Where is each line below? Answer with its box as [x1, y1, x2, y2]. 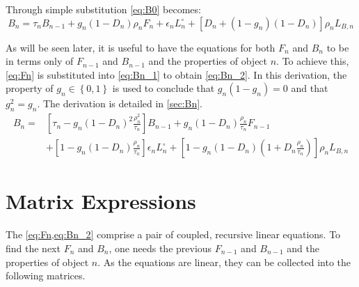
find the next [6, 240, 61, 255]
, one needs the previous [109, 240, 212, 255]
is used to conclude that [112, 81, 215, 95]
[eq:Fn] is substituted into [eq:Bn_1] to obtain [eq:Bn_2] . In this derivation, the [6, 67, 347, 82]
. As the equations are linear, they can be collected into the [97, 254, 351, 269]
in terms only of [6, 54, 74, 68]
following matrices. [6, 268, 86, 283]
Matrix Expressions [6, 187, 196, 215]
